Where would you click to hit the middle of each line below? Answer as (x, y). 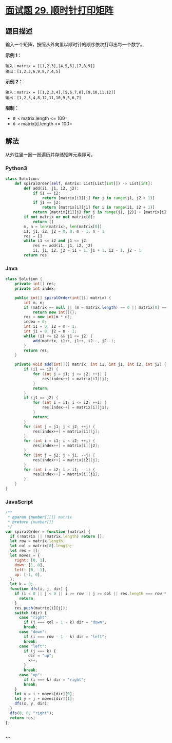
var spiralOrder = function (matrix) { (48, 532)
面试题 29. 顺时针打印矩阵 (60, 11)
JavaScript (19, 501)
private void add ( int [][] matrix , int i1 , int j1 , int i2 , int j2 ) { (91, 365)
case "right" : (34, 618)
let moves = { (25, 555)
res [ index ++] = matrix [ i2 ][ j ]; (66, 460)
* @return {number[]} (31, 522)
